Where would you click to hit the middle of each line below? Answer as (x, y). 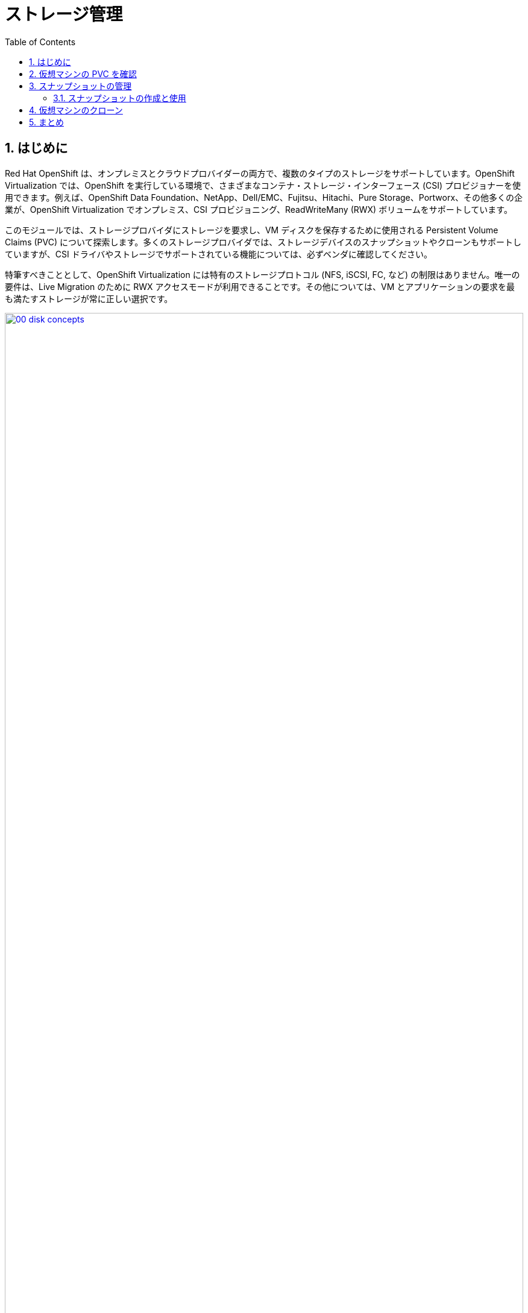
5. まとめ (46, 122)
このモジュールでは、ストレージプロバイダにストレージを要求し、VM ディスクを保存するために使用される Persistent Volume (252, 230)
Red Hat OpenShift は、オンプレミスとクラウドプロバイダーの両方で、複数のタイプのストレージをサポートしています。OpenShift (260, 173)
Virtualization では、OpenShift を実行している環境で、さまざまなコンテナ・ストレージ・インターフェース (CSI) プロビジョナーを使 (263, 185)
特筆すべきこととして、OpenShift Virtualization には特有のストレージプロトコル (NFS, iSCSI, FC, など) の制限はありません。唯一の (262, 274)
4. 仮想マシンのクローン (76, 110)
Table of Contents (40, 42)
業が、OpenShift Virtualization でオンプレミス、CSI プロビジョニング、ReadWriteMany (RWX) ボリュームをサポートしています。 (259, 209)
